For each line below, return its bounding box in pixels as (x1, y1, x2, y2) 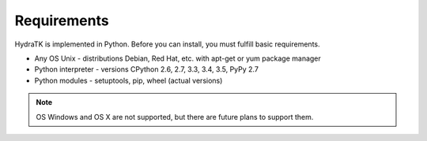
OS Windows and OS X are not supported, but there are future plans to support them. (36, 112, 314, 121)
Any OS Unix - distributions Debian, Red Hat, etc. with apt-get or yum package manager (34, 54, 322, 63)
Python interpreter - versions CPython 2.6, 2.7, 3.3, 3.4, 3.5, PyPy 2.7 (34, 65, 259, 74)
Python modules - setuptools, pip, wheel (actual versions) (34, 76, 223, 85)
